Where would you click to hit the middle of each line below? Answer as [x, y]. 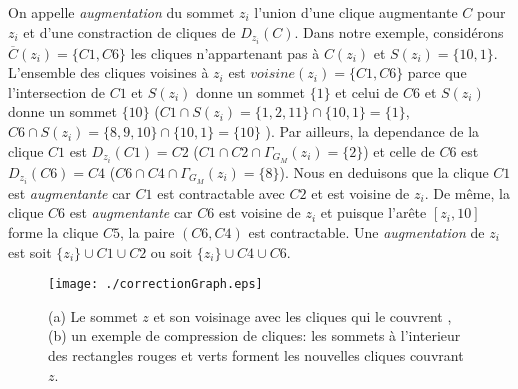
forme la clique [53, 232]
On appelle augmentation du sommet [121, 12]
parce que [437, 72]
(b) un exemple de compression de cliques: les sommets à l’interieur [254, 335]
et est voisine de [360, 192]
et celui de [367, 91]
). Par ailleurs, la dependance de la [372, 131]
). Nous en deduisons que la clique [384, 171]
